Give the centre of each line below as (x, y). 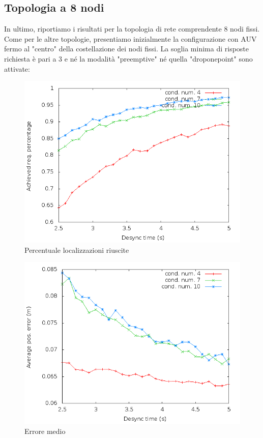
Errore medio (45, 431)
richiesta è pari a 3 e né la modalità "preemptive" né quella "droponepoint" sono (128, 58)
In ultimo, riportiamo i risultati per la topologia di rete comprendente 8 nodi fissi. (132, 29)
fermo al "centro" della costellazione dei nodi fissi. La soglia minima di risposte (126, 49)
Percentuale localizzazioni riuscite (77, 250)
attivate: (17, 68)
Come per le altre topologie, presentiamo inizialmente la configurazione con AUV (130, 38)
